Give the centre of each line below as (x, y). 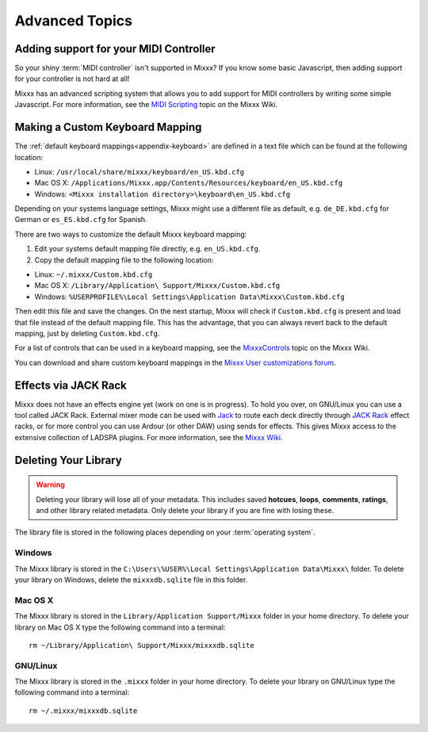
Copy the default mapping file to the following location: (124, 260)
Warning (50, 485)
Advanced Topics (73, 21)
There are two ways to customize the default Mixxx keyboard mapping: (131, 234)
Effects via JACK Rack (71, 385)
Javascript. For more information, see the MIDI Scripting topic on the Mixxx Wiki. (146, 105)
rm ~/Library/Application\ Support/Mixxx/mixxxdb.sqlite (142, 645)
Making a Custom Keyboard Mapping (108, 127)
